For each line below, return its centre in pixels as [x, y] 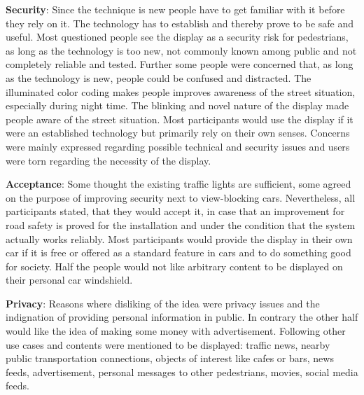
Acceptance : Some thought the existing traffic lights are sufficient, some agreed [178, 184]
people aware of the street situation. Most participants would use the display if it [180, 119]
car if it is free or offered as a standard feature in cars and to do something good [178, 252]
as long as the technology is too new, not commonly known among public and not [181, 50]
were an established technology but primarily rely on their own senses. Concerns [178, 133]
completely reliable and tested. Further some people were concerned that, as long [180, 64]
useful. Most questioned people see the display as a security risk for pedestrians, [177, 37]
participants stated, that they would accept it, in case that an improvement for [175, 211]
